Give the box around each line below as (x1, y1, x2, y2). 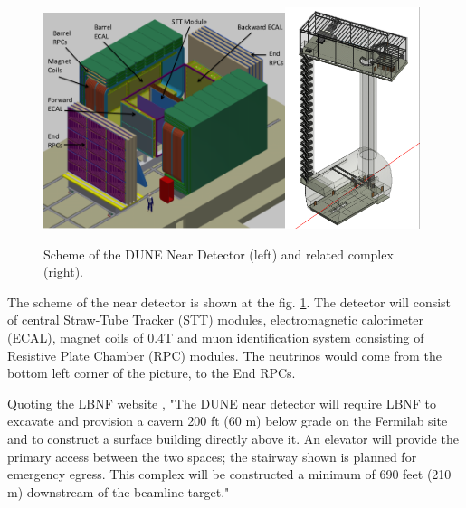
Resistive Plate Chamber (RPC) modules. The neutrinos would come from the (7, 345, 442, 364)
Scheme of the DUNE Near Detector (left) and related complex (43, 244, 394, 263)
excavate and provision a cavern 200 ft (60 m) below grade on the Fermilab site (7, 411, 448, 430)
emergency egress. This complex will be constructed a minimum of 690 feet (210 (7, 465, 452, 484)
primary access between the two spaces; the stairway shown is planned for (7, 447, 417, 466)
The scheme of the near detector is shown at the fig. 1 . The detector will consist (7, 292, 452, 311)
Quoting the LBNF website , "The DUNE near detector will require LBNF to (7, 393, 437, 412)
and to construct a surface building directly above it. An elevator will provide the (7, 428, 459, 447)
